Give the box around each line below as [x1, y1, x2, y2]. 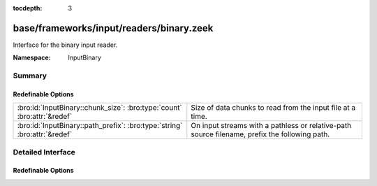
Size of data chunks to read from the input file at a [191, 103, 356, 113]
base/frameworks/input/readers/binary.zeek [13, 22, 214, 34]
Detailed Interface [13, 147, 76, 157]
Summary [13, 71, 47, 80]
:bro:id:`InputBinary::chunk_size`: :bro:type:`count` [17, 103, 183, 113]
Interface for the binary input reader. [13, 41, 118, 49]
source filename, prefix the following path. [191, 129, 330, 139]
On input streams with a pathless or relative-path [191, 121, 352, 131]
